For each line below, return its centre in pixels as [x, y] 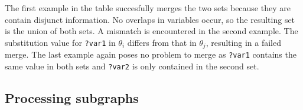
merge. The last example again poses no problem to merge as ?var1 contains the [151, 54]
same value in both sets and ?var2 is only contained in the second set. [132, 66]
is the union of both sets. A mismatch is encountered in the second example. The [151, 31]
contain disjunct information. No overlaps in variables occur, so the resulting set [150, 19]
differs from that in [162, 42]
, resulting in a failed [243, 42]
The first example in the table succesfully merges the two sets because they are [148, 8]
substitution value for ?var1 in [60, 42]
